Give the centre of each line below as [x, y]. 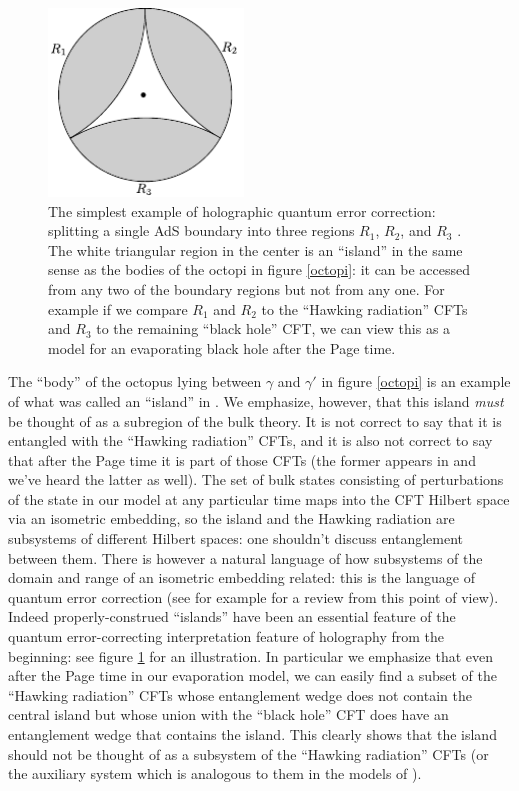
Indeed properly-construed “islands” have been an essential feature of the [232, 616]
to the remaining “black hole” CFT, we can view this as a [273, 328]
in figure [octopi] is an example [416, 381]
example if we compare [118, 308]
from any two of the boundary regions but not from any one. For [246, 288]
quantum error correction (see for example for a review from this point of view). [253, 596]
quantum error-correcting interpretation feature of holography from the [226, 636]
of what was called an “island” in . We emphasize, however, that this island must [256, 400]
